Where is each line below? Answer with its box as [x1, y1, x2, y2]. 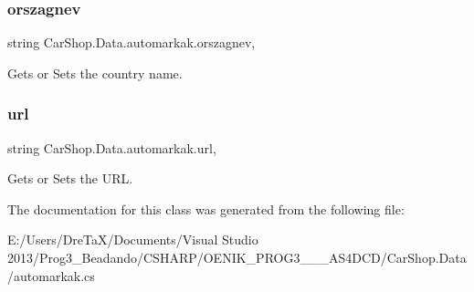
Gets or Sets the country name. [7, 63, 183, 82]
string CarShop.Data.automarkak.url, [7, 138, 216, 157]
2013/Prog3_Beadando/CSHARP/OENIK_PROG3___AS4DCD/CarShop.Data [7, 248, 467, 266]
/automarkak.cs [7, 266, 95, 285]
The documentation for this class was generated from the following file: [7, 199, 405, 218]
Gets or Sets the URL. [7, 169, 133, 188]
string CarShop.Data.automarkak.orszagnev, [7, 33, 256, 52]
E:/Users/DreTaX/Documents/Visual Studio [7, 230, 258, 249]
